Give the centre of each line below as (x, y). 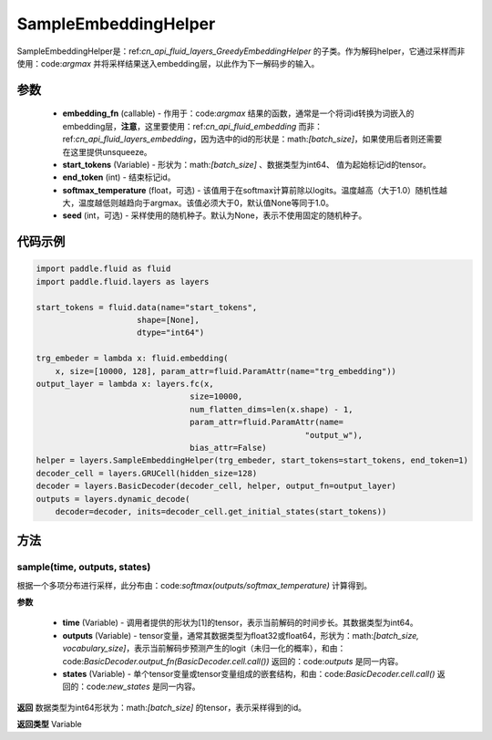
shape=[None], (169, 320)
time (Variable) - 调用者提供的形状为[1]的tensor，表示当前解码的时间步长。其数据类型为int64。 (240, 623)
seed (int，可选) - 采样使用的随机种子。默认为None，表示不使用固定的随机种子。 (215, 215)
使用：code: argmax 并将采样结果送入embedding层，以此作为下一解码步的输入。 (168, 63)
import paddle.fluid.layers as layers (123, 281)
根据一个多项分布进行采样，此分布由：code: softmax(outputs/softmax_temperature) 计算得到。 (195, 585)
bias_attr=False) (229, 448)
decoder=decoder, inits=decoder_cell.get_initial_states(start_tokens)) (221, 511)
